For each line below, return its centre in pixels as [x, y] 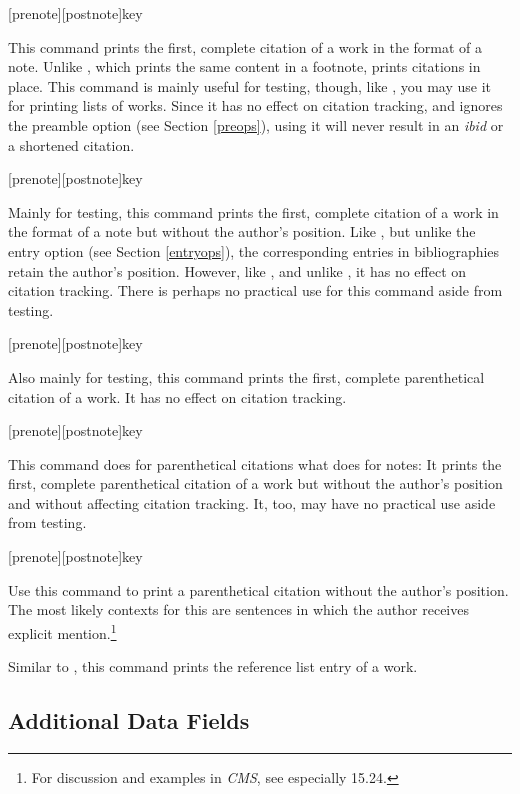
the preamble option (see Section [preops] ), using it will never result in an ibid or [256, 124]
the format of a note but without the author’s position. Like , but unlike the [242, 231]
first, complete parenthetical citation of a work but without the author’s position [255, 483]
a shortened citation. [71, 144]
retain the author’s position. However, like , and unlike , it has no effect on [237, 270]
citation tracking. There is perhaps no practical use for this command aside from [255, 290]
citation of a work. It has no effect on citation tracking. [177, 396]
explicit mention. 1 [62, 631]
